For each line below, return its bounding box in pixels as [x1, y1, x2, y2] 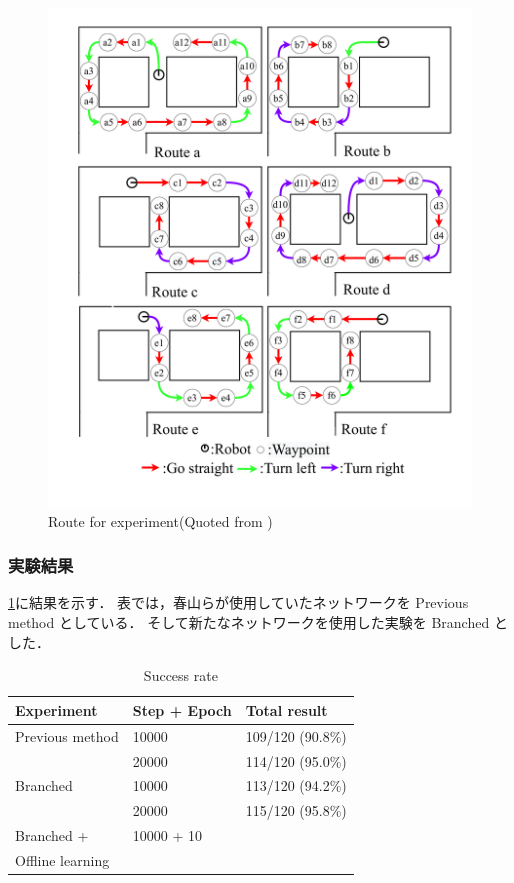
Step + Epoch [132, 699, 232, 720]
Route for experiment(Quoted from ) [48, 510, 273, 531]
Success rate [143, 665, 218, 686]
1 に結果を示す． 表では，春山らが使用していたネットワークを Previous [8, 592, 469, 613]
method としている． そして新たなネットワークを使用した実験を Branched [8, 612, 490, 633]
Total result [245, 699, 328, 720]
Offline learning [15, 849, 110, 870]
